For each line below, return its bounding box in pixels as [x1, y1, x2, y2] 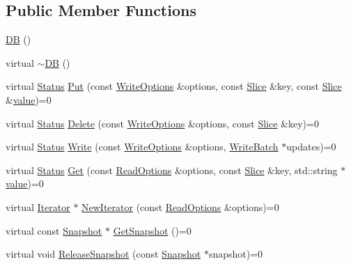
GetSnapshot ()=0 [113, 223, 192, 237]
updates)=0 [286, 139, 336, 154]
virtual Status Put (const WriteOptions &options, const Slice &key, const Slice [6, 79, 342, 93]
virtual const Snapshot [6, 223, 102, 237]
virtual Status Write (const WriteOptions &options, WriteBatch [6, 139, 279, 154]
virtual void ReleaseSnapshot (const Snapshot [6, 247, 201, 261]
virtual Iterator [6, 199, 70, 214]
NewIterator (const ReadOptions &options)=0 [81, 199, 279, 214]
